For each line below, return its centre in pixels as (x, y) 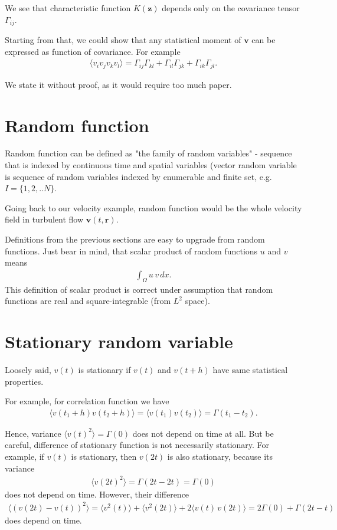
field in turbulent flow (44, 219)
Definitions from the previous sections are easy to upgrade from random (135, 239)
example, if (24, 456)
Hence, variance (33, 433)
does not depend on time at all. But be (203, 433)
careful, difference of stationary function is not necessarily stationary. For (137, 445)
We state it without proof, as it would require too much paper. (118, 84)
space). (197, 301)
